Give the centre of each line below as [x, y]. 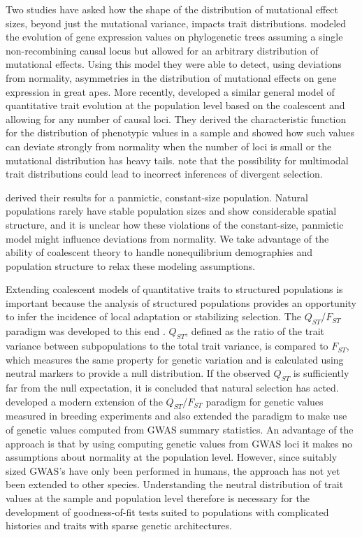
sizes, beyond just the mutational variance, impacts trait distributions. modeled [176, 23]
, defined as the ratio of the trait [255, 331]
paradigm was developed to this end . [86, 331]
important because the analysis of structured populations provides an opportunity [181, 302]
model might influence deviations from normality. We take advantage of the [167, 238]
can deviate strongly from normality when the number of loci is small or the [169, 146]
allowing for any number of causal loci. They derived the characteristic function [176, 119]
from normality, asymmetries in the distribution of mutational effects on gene [171, 77]
